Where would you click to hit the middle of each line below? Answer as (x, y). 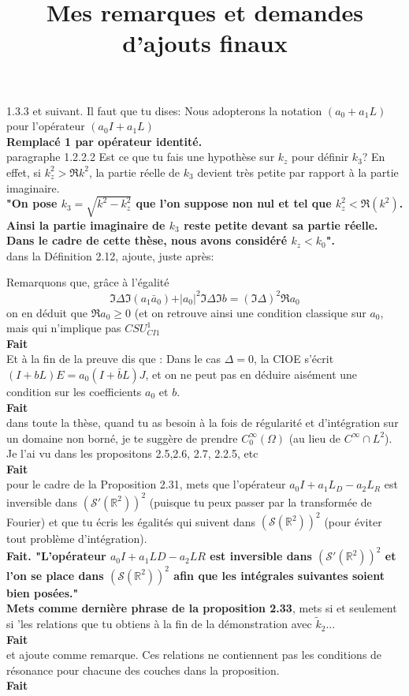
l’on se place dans (55, 575)
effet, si (24, 172)
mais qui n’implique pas (64, 328)
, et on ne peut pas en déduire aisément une (251, 374)
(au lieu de (315, 438)
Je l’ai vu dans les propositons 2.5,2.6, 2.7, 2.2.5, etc (132, 453)
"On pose (32, 203)
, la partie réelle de (134, 172)
